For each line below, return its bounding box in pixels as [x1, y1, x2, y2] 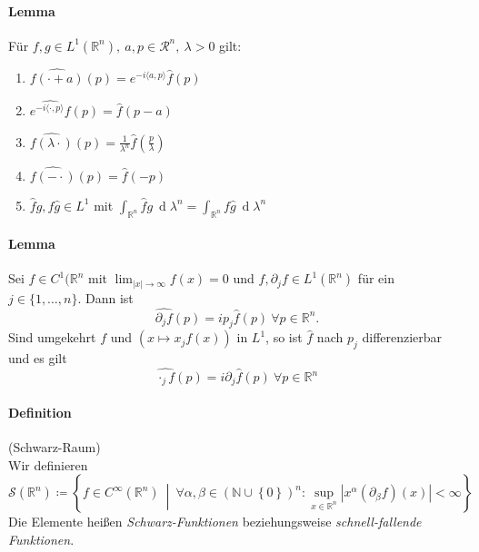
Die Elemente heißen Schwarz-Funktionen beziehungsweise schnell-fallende [8, 512, 422, 531]
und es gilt [8, 349, 67, 368]
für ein [357, 269, 394, 288]
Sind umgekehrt [8, 328, 96, 347]
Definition [8, 403, 72, 422]
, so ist [265, 328, 303, 347]
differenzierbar [362, 328, 443, 347]
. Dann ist [77, 288, 134, 307]
